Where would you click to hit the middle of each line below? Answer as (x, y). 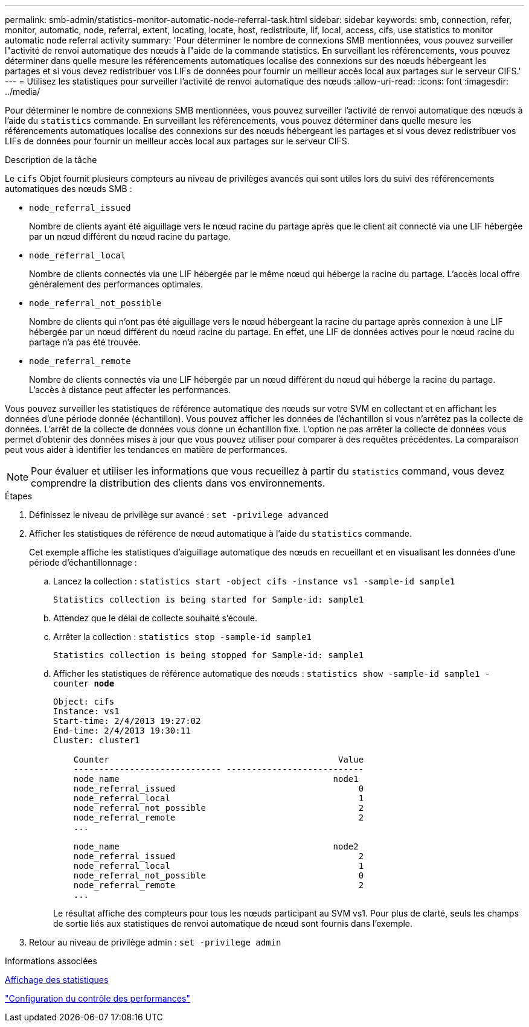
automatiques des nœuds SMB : (69, 189)
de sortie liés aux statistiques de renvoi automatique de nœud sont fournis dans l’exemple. (233, 923)
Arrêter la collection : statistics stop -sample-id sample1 (182, 637)
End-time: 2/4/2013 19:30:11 (122, 731)
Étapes (19, 496)
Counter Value (219, 760)
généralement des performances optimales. (116, 284)
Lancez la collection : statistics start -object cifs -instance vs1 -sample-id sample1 (254, 581)
